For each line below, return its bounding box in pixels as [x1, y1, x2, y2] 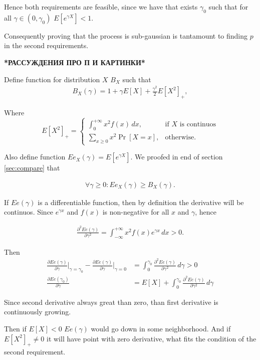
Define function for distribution [4, 74, 100, 84]
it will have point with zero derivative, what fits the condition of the [47, 333, 256, 343]
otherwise [165, 134, 194, 141]
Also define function [4, 151, 66, 162]
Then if [4, 323, 27, 334]
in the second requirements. [4, 40, 89, 51]
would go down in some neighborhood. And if [91, 323, 231, 334]
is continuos [179, 121, 216, 128]
